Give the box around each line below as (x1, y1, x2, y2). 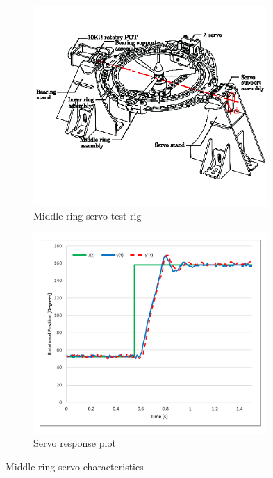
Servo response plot (33, 436, 116, 450)
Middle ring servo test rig (33, 208, 142, 223)
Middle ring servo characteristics (6, 459, 144, 474)
